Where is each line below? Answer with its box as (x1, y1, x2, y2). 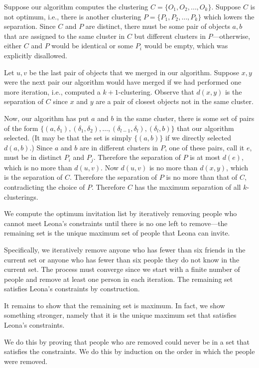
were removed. (4, 356, 48, 366)
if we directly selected (165, 132, 231, 143)
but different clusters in (134, 30, 206, 41)
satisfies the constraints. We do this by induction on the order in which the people (4, 346, 255, 357)
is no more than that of (166, 172, 238, 182)
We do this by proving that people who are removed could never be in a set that (4, 336, 250, 347)
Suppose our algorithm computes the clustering (4, 1, 148, 11)
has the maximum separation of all (134, 181, 241, 192)
